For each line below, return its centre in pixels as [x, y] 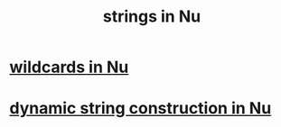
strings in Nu [152, 17]
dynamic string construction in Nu [140, 109]
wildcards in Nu [69, 67]
